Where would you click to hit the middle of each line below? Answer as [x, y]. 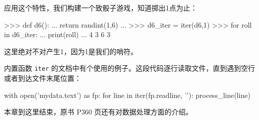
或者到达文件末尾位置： [43, 78]
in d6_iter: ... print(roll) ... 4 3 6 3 [57, 34]
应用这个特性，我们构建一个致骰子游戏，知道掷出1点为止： [101, 8]
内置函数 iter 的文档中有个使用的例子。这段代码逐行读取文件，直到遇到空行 [129, 68]
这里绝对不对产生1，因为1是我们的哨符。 [71, 51]
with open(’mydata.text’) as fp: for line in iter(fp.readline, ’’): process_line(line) [127, 95]
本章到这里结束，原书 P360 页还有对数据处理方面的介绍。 [98, 112]
